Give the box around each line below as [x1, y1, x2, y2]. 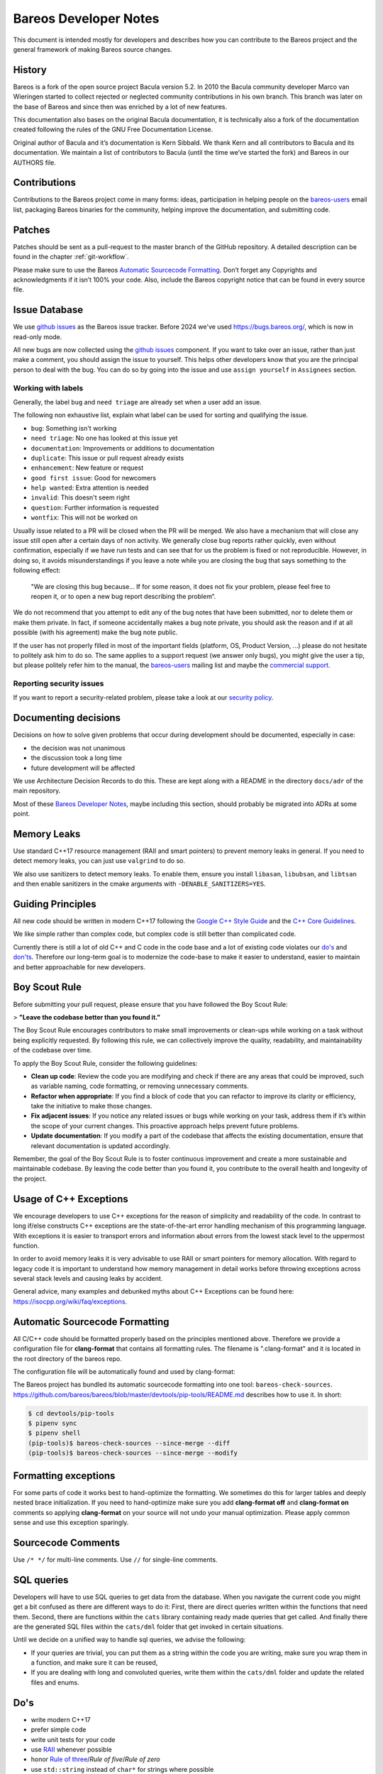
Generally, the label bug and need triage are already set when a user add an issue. [13, 397, 262, 406]
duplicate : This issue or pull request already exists [30, 453, 184, 462]
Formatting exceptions [13, 1470, 116, 1482]
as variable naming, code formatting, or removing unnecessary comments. [30, 1082, 249, 1091]
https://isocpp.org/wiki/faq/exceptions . [13, 1297, 128, 1306]
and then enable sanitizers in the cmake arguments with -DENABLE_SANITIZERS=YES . [13, 880, 266, 888]
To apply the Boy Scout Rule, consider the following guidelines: [13, 1059, 198, 1067]
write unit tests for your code [30, 1735, 116, 1743]
